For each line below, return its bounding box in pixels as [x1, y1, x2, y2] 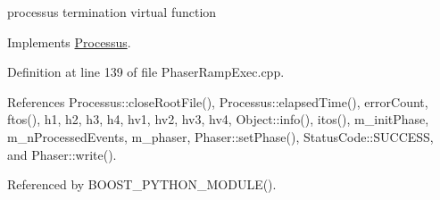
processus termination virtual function [7, 3, 217, 21]
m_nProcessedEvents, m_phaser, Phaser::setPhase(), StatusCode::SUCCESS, [7, 127, 434, 146]
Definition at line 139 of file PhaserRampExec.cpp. [7, 62, 285, 81]
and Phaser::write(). [7, 145, 117, 163]
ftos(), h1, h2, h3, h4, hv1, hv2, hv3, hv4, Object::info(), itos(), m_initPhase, [7, 110, 429, 129]
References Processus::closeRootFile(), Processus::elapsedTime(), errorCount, [7, 92, 428, 111]
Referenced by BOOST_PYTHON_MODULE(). [7, 175, 277, 194]
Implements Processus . [7, 32, 131, 51]
